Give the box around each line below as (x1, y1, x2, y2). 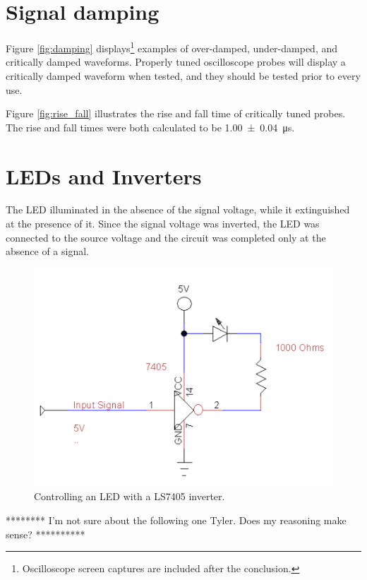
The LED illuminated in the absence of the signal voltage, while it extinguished (6, 202, 350, 217)
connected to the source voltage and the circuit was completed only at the (6, 230, 326, 244)
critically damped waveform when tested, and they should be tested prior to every (6, 68, 361, 83)
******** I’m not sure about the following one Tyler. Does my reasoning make (6, 512, 347, 527)
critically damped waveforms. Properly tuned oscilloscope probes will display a (6, 54, 346, 69)
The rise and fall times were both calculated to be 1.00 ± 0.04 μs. (6, 119, 295, 134)
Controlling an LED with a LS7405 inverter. (34, 489, 225, 504)
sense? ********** (6, 526, 85, 541)
